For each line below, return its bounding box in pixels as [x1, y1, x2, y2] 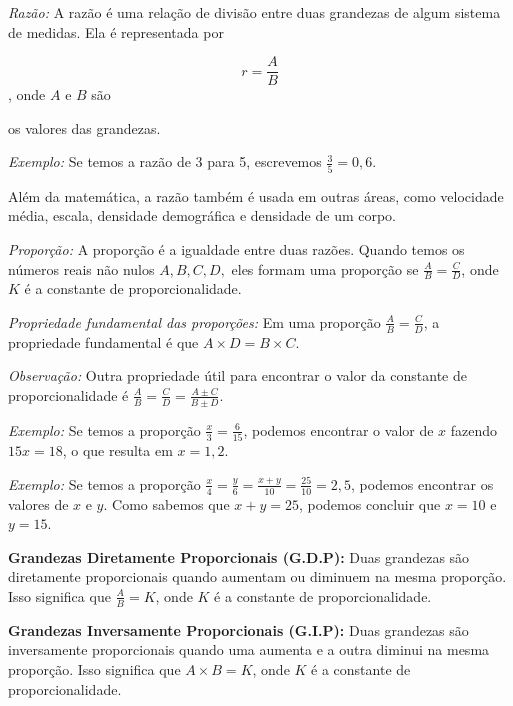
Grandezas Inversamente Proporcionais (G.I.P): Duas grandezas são [8, 619, 469, 640]
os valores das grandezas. [8, 117, 161, 138]
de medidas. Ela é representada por [8, 21, 224, 42]
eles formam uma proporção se [231, 258, 419, 279]
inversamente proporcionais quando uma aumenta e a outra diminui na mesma [8, 639, 490, 660]
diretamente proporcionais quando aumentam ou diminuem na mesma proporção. [8, 566, 507, 587]
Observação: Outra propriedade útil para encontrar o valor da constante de [8, 365, 467, 386]
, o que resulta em [62, 440, 173, 461]
